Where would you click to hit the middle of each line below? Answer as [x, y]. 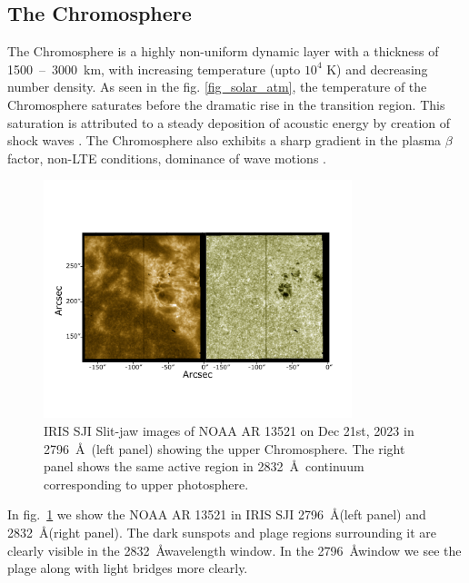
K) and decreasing [377, 69]
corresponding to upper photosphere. [146, 484]
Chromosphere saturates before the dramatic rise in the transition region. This [226, 104]
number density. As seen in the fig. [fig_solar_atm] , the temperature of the [217, 87]
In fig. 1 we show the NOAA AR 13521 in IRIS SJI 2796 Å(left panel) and [217, 514]
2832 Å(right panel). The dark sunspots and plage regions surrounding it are [222, 532]
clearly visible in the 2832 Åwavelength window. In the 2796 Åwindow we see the [234, 550]
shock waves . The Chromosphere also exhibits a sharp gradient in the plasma [225, 140]
